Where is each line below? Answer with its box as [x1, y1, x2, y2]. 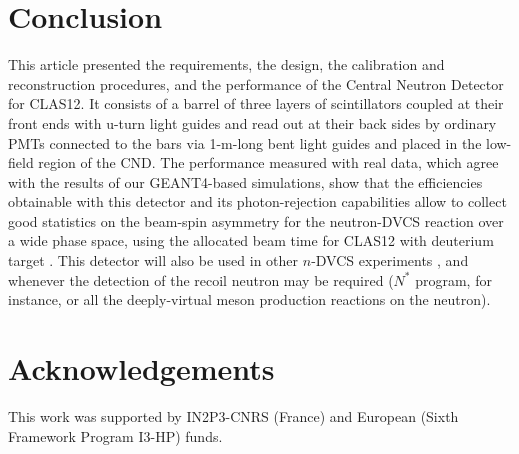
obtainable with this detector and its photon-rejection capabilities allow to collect [8, 191, 507, 212]
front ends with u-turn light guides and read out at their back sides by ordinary [8, 112, 497, 133]
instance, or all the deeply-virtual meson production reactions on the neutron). [8, 289, 491, 310]
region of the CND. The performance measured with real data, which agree [38, 152, 499, 173]
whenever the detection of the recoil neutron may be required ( [8, 269, 394, 290]
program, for [415, 269, 492, 290]
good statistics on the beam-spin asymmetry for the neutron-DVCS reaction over [8, 210, 504, 231]
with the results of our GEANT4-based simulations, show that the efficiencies [8, 171, 483, 192]
